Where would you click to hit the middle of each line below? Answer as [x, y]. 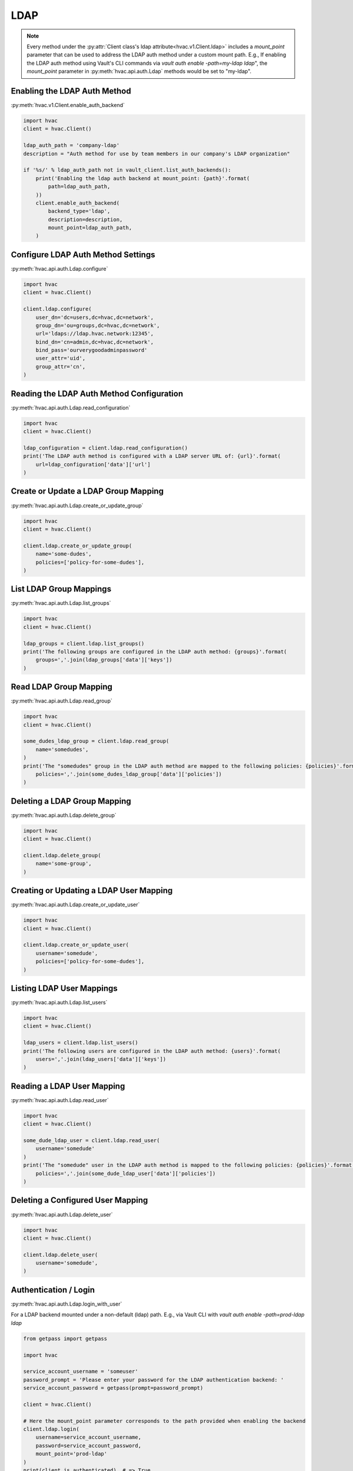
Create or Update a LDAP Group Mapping [87, 491]
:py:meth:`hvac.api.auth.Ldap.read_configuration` [71, 407]
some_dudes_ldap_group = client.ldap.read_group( [96, 741]
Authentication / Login [53, 1289]
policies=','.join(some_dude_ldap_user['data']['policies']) [126, 1173]
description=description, [85, 219]
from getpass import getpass [65, 1338]
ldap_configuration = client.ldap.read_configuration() [106, 448]
